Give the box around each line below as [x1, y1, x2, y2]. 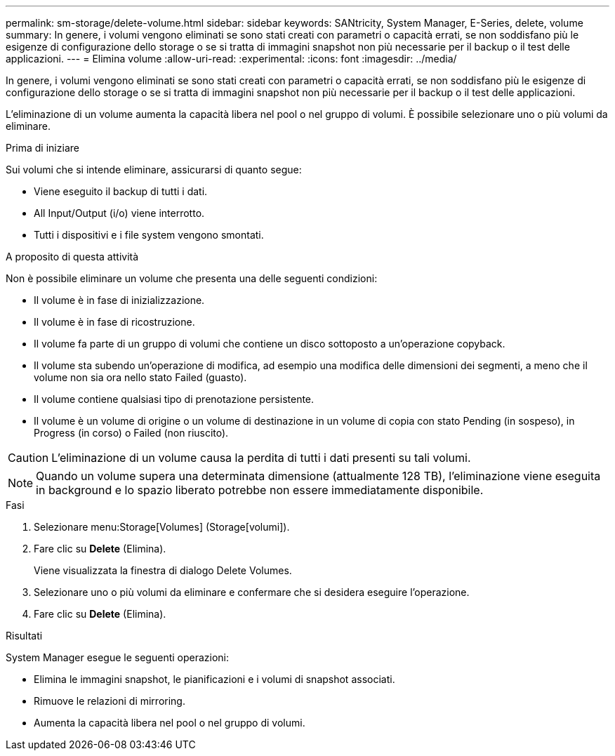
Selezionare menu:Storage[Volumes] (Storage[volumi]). [34, 521, 290, 533]
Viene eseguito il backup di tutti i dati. [34, 185, 208, 197]
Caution [8, 451, 49, 465]
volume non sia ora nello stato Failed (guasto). [34, 371, 247, 383]
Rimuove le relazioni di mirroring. [34, 695, 185, 707]
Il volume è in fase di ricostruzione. [34, 316, 195, 328]
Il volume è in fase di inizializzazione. [34, 294, 205, 306]
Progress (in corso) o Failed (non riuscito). [34, 427, 229, 439]
